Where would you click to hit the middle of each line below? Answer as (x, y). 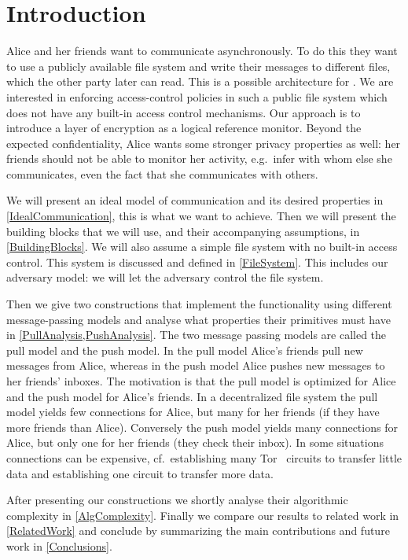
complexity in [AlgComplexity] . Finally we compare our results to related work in (203, 515)
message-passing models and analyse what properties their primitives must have (198, 319)
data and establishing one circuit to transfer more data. (140, 473)
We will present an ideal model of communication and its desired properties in (195, 200)
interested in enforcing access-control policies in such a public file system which (197, 96)
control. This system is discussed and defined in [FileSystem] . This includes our (197, 262)
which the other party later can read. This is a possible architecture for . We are (200, 81)
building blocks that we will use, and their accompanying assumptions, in (183, 231)
